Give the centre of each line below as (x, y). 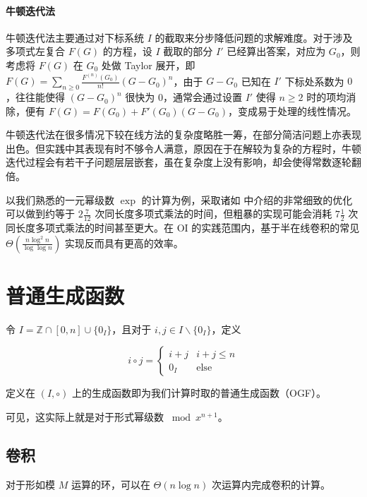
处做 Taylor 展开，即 (148, 65)
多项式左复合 (35, 51)
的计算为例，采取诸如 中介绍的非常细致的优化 (247, 199)
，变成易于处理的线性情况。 (292, 110)
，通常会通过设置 (202, 97)
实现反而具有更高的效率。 (124, 242)
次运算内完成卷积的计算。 (271, 484)
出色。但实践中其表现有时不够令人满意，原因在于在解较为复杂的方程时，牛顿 (183, 148)
